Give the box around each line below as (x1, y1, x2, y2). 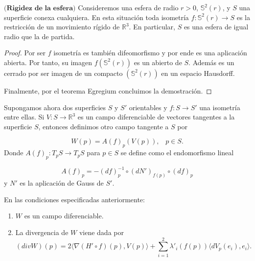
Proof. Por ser (4, 47, 46, 58)
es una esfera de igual (184, 22, 249, 32)
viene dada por (79, 227, 124, 237)
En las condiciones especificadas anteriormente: (4, 194, 145, 204)
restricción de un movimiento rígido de (4, 22, 120, 32)
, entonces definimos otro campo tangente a (38, 121, 169, 131)
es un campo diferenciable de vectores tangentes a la (77, 112, 235, 122)
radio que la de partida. (4, 31, 75, 41)
